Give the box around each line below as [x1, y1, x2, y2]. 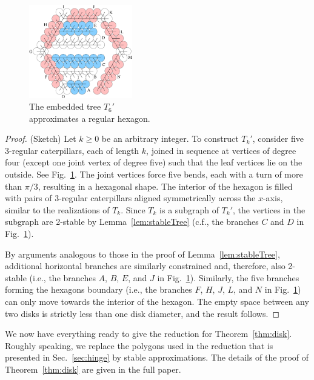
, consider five [252, 132, 304, 145]
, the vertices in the [233, 203, 306, 216]
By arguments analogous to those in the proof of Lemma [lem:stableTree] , [5, 247, 280, 260]
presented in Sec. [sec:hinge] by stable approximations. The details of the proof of [5, 351, 309, 364]
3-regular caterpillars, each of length [5, 144, 139, 156]
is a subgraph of [159, 203, 219, 216]
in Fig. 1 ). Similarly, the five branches [157, 271, 299, 284]
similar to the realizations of [5, 203, 110, 216]
